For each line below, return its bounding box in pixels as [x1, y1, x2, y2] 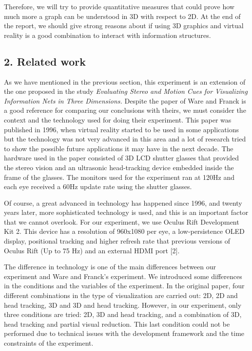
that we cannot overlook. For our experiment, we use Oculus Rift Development [4, 216, 239, 227]
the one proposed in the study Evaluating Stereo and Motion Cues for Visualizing [4, 86, 248, 96]
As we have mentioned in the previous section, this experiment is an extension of [4, 76, 246, 87]
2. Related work [4, 53, 86, 69]
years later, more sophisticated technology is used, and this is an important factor [4, 207, 249, 217]
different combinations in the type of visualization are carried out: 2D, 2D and [4, 290, 238, 300]
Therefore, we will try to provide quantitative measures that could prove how [4, 1, 234, 11]
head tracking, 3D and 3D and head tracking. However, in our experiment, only [4, 299, 242, 310]
